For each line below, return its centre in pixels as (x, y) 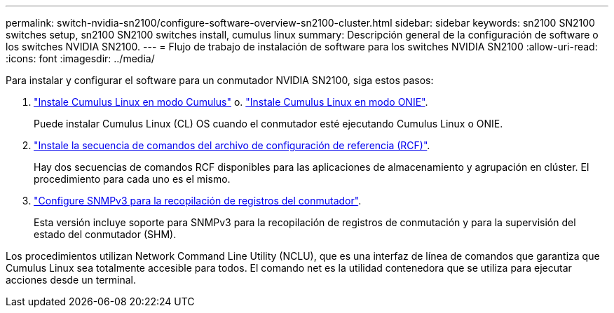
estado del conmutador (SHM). (105, 234)
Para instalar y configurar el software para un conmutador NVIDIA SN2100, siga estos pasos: (220, 80)
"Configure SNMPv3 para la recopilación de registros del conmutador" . (198, 201)
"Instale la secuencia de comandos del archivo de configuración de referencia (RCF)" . (232, 145)
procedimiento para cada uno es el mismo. (132, 179)
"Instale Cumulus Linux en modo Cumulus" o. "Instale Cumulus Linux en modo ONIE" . (231, 102)
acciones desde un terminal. (71, 280)
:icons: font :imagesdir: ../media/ (80, 58)
